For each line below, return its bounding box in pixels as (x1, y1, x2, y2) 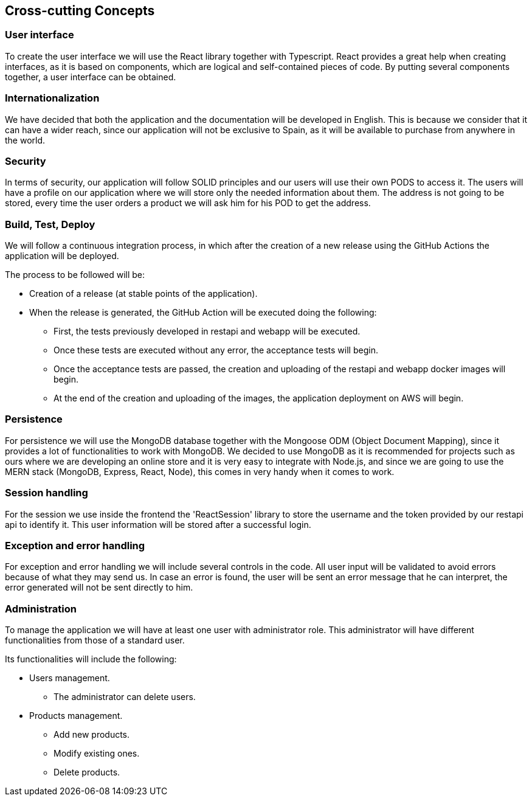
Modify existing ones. (54, 748, 140, 759)
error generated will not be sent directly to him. (5, 582, 193, 593)
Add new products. (54, 729, 130, 740)
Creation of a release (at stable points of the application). (29, 288, 258, 299)
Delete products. (54, 767, 120, 778)
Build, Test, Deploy (5, 218, 95, 231)
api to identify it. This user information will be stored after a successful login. (5, 519, 311, 530)
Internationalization (5, 92, 100, 105)
